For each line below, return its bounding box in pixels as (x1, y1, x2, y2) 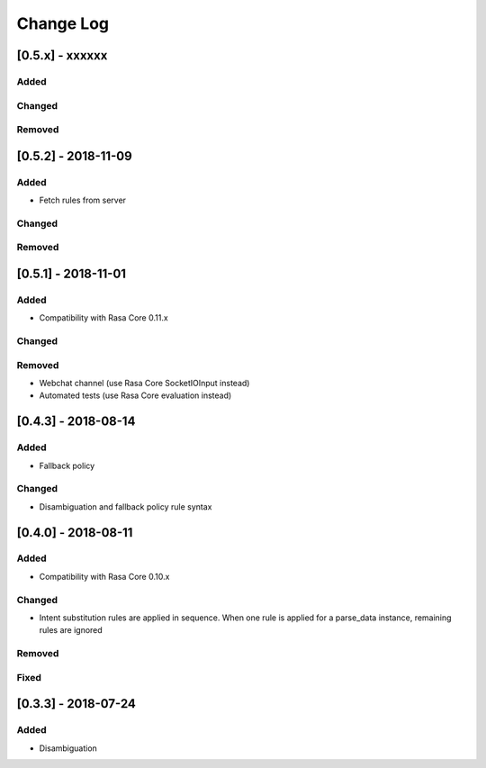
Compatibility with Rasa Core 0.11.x (39, 312, 168, 323)
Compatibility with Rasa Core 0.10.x (39, 571, 170, 582)
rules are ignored (39, 625, 103, 636)
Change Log (16, 14, 110, 33)
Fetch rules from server (39, 194, 126, 206)
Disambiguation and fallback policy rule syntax (39, 501, 212, 512)
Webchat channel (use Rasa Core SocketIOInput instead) (39, 378, 250, 388)
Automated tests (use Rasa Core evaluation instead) (39, 390, 232, 401)
